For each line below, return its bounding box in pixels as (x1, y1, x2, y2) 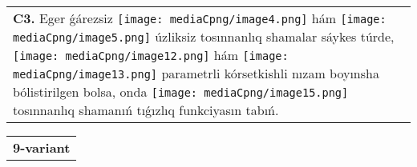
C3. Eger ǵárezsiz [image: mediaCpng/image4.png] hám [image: (13, 9, 387, 27)
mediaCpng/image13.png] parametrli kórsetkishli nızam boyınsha (13, 64, 379, 82)
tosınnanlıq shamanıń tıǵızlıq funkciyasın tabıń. (13, 101, 279, 119)
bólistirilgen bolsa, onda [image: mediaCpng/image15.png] (13, 82, 349, 101)
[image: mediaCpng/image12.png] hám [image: (13, 46, 289, 64)
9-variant (13, 138, 71, 157)
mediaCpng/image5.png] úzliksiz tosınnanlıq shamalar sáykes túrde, (13, 27, 395, 46)
